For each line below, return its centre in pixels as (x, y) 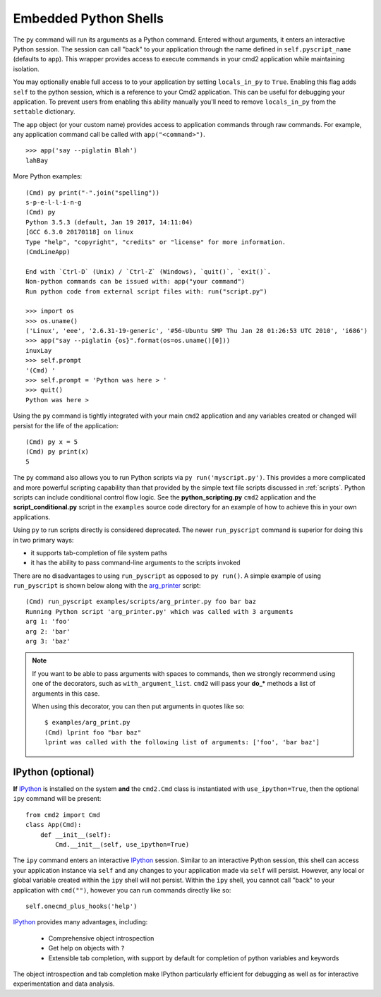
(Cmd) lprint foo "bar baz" (93, 732)
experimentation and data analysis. (64, 984)
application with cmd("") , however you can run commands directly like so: (122, 890)
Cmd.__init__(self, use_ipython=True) (122, 845)
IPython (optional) (54, 772)
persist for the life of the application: (66, 425)
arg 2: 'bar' (48, 631)
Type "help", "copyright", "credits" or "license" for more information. (156, 242)
